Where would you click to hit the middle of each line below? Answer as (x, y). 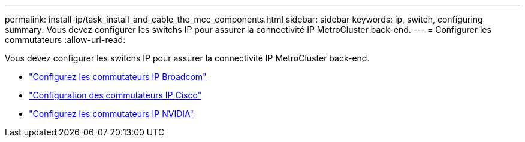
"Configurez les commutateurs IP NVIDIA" (111, 114)
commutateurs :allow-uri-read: (65, 40)
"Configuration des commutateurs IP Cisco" (115, 95)
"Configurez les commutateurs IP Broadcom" (118, 77)
